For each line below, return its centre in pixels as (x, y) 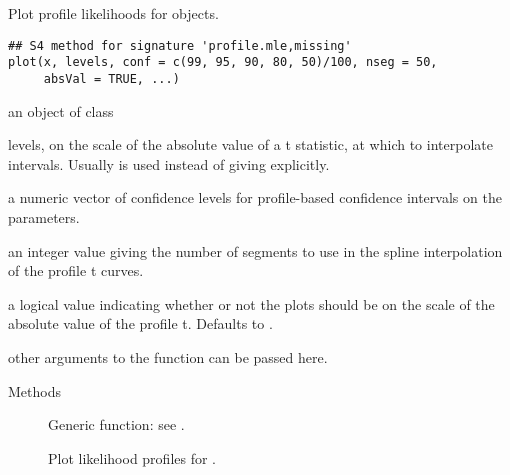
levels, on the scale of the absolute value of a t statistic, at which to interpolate (250, 144)
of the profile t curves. (76, 270)
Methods (34, 390)
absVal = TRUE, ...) (111, 78)
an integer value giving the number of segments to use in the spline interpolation (255, 250)
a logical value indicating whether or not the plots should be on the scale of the (251, 303)
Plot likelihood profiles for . (132, 457)
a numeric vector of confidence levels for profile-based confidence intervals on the (255, 197)
